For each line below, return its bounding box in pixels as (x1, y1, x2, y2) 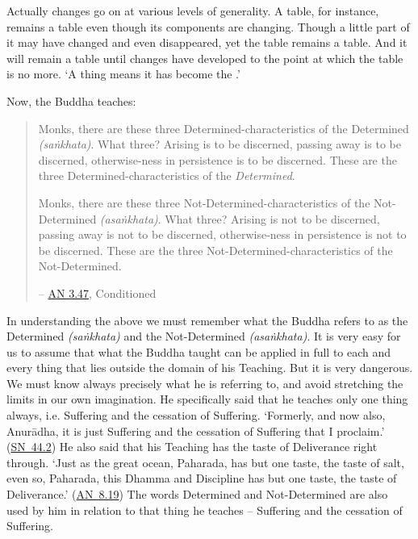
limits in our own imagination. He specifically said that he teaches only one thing (6, 391, 408, 407)
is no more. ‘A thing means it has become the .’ (6, 65, 240, 82)
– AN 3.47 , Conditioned (38, 284, 157, 301)
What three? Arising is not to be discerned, (165, 210, 380, 227)
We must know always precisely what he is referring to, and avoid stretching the (6, 374, 403, 391)
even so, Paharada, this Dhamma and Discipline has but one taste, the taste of (6, 470, 397, 487)
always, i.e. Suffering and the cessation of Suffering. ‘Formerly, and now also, (6, 407, 386, 424)
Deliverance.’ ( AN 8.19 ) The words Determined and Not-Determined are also (6, 486, 388, 503)
